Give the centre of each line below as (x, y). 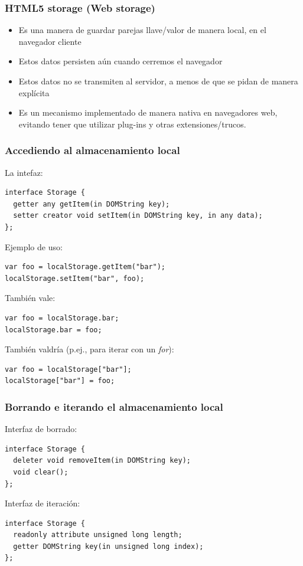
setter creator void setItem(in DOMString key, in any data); (138, 216)
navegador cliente (50, 41)
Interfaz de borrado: (41, 429)
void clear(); (41, 472)
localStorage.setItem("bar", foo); (75, 278)
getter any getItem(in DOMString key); (92, 204)
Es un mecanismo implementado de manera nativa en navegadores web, (148, 112)
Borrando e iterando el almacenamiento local (114, 406)
